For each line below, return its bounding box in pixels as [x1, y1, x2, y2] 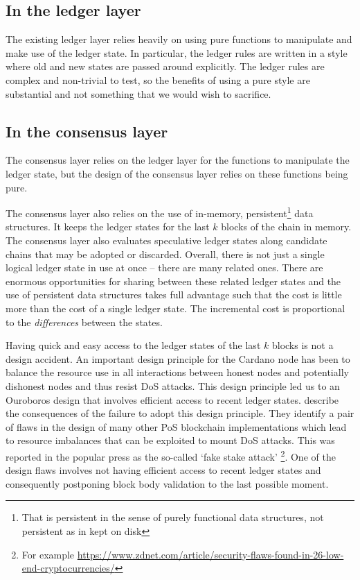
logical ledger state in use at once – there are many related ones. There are [6, 260, 323, 275]
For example [21, 547, 75, 561]
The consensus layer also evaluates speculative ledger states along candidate [6, 233, 327, 247]
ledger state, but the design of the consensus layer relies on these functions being [6, 166, 348, 180]
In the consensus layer [6, 120, 168, 142]
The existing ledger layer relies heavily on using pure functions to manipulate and [6, 32, 352, 46]
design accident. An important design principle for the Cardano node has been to [6, 351, 350, 366]
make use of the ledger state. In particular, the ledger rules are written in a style [6, 45, 348, 60]
